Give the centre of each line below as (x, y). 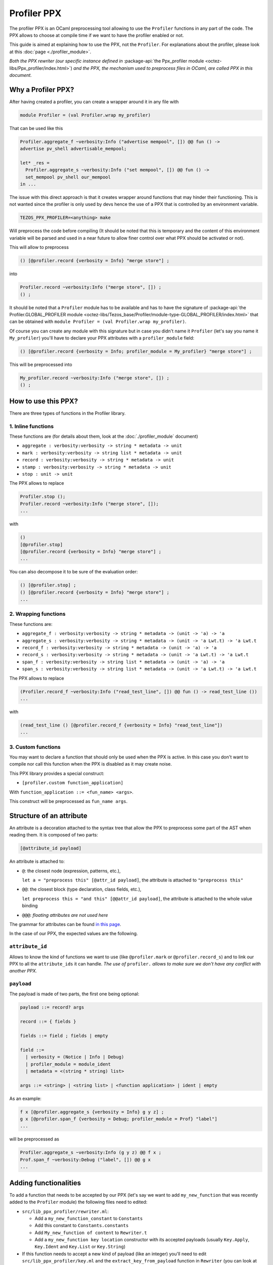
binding (30, 906)
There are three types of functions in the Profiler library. (67, 413)
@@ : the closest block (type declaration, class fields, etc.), (82, 889)
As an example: (25, 1099)
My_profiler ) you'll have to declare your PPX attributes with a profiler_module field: (102, 338)
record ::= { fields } (48, 1022)
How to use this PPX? (44, 401)
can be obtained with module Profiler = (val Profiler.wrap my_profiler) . (98, 322)
